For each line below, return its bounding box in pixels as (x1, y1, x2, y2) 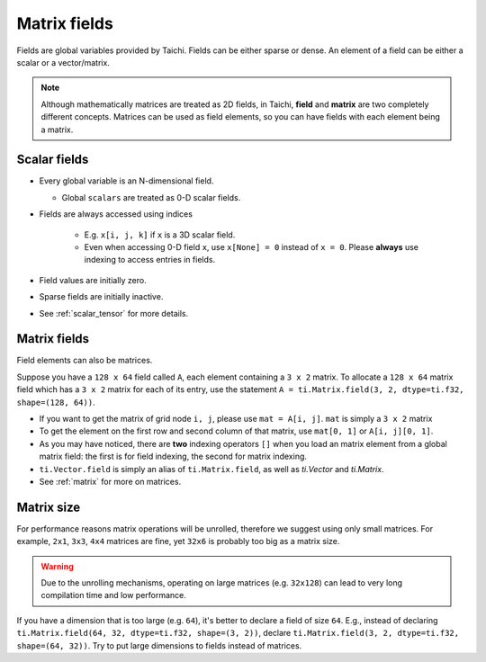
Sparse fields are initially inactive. (39, 291, 164, 302)
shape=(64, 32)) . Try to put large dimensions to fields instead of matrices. (16, 640, 302, 651)
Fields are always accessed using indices (39, 209, 193, 219)
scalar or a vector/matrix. (16, 57, 110, 67)
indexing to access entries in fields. (84, 255, 216, 265)
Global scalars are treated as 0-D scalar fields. (61, 192, 241, 202)
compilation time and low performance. (40, 590, 186, 601)
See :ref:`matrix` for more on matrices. (39, 476, 182, 487)
